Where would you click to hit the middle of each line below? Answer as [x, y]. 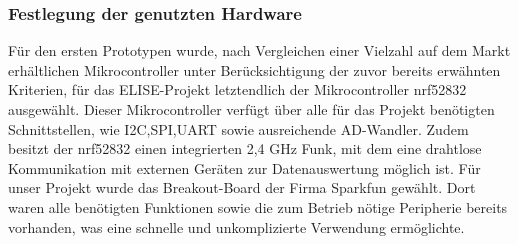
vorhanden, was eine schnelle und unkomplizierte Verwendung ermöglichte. [236, 226]
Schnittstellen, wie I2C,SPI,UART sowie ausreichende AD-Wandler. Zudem [238, 128]
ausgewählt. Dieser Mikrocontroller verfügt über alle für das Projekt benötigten [251, 109]
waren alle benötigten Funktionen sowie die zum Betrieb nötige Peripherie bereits [258, 206]
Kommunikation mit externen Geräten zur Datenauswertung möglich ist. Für [244, 167]
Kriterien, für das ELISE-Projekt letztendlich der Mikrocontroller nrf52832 [237, 89]
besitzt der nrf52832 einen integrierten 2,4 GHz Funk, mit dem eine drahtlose [245, 148]
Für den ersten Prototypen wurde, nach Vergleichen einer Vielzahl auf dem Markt [259, 50]
